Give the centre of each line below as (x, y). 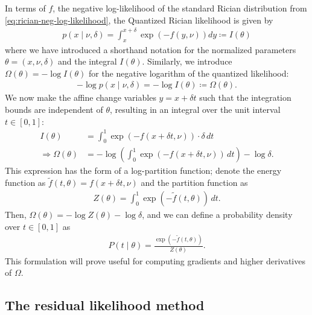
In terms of (25, 8)
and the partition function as (194, 183)
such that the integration (245, 97)
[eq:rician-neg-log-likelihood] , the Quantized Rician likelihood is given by (139, 20)
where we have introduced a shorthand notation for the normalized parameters (151, 49)
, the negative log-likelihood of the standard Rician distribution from (180, 8)
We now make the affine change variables (81, 97)
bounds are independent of (54, 109)
